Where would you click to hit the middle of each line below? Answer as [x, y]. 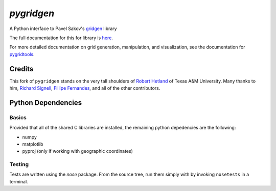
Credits [21, 69]
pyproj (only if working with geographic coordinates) [77, 151]
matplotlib [33, 144]
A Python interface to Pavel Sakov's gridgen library [63, 29]
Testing [19, 165]
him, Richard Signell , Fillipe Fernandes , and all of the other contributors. [85, 88]
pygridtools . [22, 54]
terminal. [19, 181]
